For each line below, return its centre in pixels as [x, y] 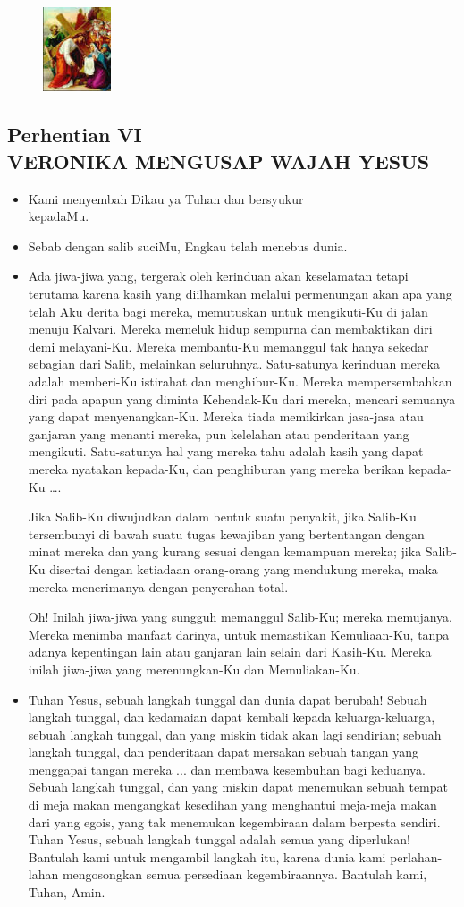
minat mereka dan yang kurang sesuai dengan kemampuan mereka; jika [225, 551]
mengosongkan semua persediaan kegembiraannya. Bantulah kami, [245, 874]
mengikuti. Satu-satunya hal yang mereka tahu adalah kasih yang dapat [226, 451]
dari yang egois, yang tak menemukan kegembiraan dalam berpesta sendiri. [234, 822]
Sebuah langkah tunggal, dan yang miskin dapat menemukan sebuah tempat [238, 787]
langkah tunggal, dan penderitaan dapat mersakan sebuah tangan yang [224, 752]
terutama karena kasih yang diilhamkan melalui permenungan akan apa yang [240, 294]
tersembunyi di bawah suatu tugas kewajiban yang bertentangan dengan [226, 534]
